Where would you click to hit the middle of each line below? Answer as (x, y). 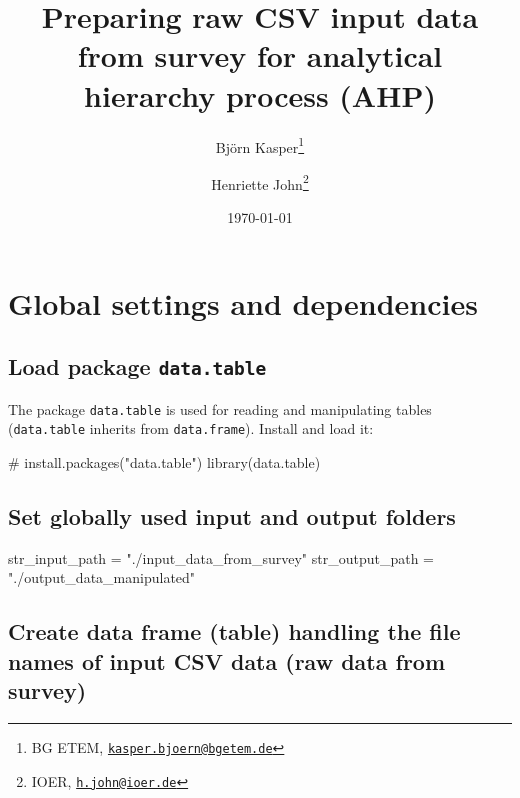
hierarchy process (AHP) (260, 94)
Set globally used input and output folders (232, 515)
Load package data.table (137, 366)
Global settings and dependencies (243, 302)
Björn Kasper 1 (260, 145)
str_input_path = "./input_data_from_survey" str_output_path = (221, 557)
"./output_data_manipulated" (102, 577)
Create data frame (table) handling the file (234, 631)
